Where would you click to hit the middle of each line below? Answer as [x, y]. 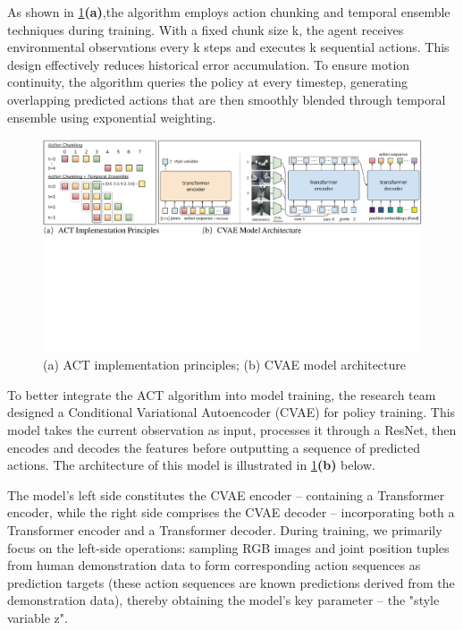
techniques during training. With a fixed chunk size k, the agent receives [206, 29]
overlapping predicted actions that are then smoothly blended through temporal [227, 99]
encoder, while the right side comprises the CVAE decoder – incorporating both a [231, 512]
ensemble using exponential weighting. [112, 117]
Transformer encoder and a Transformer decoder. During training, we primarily [225, 530]
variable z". [38, 617]
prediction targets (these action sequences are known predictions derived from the [231, 582]
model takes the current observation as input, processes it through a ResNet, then [232, 430]
